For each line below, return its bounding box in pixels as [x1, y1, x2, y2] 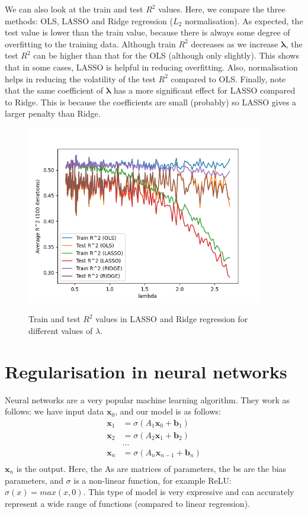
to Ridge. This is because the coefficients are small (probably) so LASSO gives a [5, 95, 297, 108]
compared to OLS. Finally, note [171, 72, 286, 85]
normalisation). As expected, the [184, 14, 303, 27]
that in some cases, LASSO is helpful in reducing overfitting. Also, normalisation [5, 60, 298, 73]
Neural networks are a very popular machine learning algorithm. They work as [5, 393, 290, 406]
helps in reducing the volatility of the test [5, 72, 156, 85]
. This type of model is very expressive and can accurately [83, 486, 294, 498]
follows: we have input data [5, 405, 104, 417]
